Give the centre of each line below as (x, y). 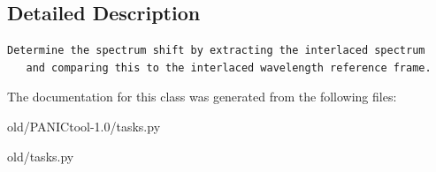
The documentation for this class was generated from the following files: (202, 97)
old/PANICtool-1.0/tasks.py (84, 126)
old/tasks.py (41, 156)
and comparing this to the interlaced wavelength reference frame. (229, 67)
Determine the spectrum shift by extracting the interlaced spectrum (216, 51)
